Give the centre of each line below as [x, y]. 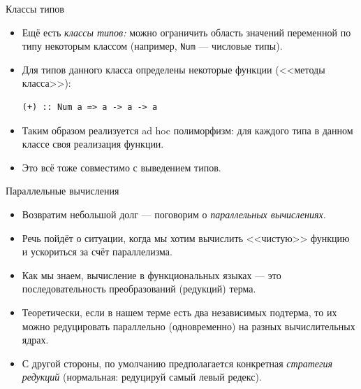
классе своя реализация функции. [93, 144]
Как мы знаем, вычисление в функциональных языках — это [152, 275]
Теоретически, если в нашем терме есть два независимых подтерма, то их [179, 312]
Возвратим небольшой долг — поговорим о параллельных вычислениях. [174, 214]
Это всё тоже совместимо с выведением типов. [121, 167]
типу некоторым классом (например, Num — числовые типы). [152, 46]
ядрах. [35, 340]
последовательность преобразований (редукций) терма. [139, 289]
